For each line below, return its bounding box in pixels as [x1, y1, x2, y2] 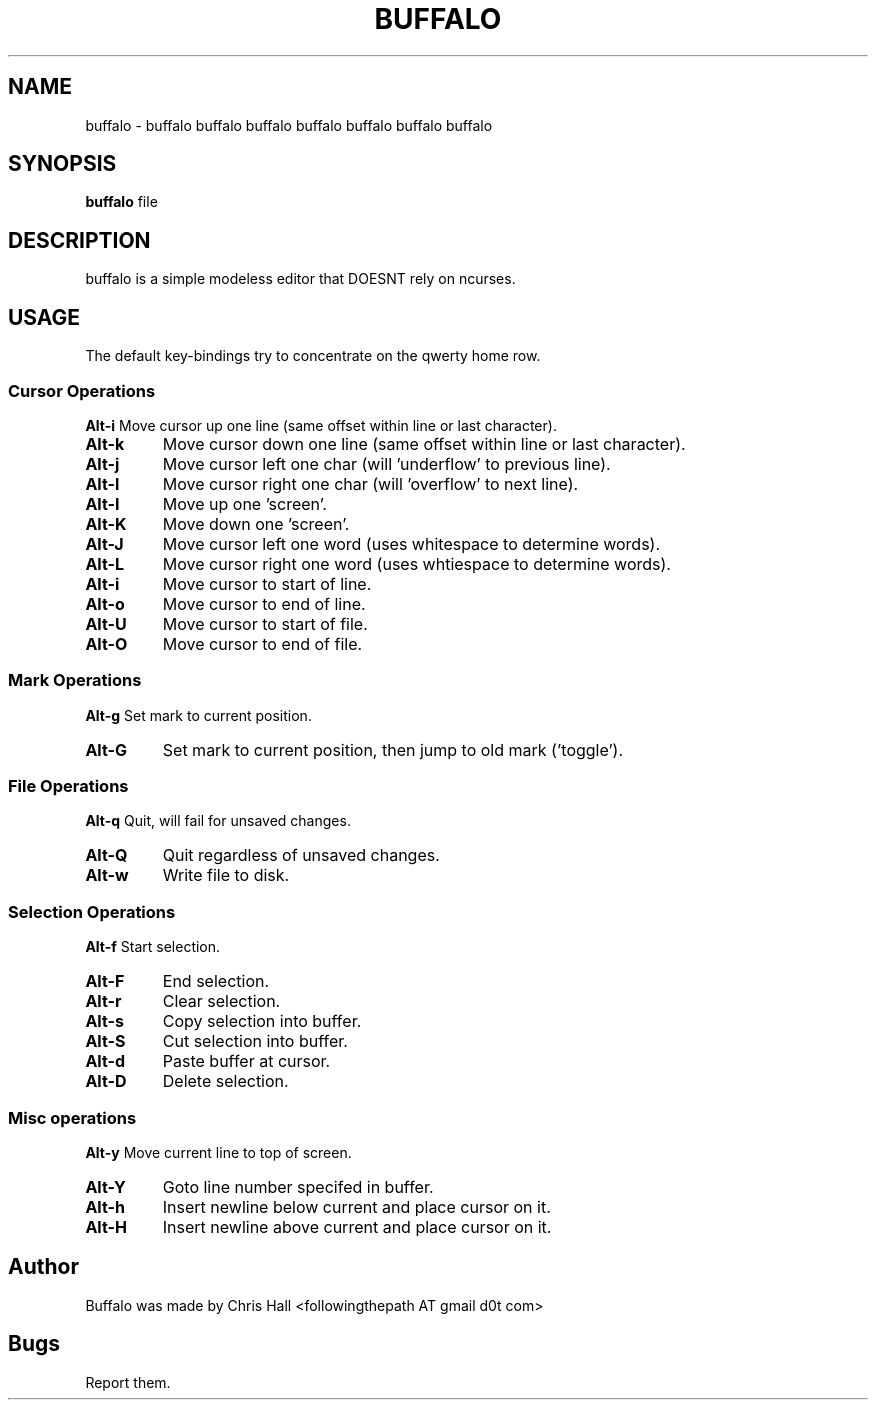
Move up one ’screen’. [162, 493, 327, 514]
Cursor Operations [8, 380, 156, 401]
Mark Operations [8, 670, 142, 691]
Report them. [85, 1373, 171, 1391]
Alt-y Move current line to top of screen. [85, 1143, 352, 1161]
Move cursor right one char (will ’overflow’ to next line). [162, 473, 579, 494]
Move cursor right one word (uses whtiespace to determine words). [162, 553, 671, 574]
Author [8, 1254, 79, 1280]
